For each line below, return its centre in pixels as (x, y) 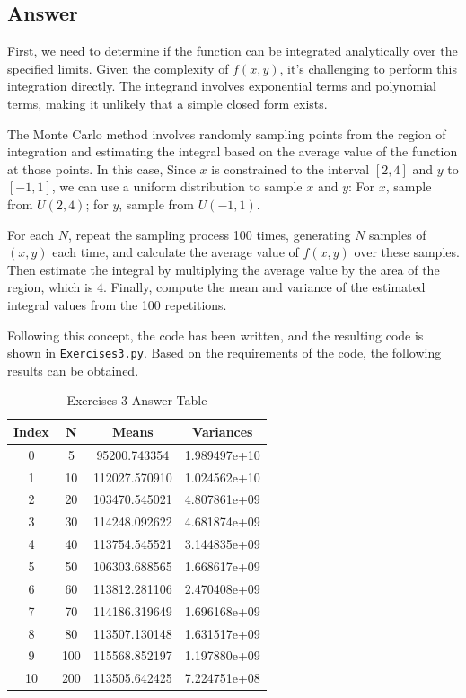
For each (31, 234)
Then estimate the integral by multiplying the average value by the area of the (224, 269)
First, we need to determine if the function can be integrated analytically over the (233, 51)
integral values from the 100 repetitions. (117, 304)
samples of (398, 234)
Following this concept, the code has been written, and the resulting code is (215, 335)
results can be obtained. (73, 370)
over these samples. (407, 252)
